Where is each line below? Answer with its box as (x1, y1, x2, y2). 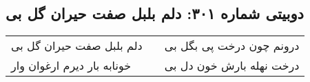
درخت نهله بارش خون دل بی (164, 57, 300, 74)
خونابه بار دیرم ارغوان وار (11, 57, 132, 74)
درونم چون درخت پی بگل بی (164, 38, 300, 54)
